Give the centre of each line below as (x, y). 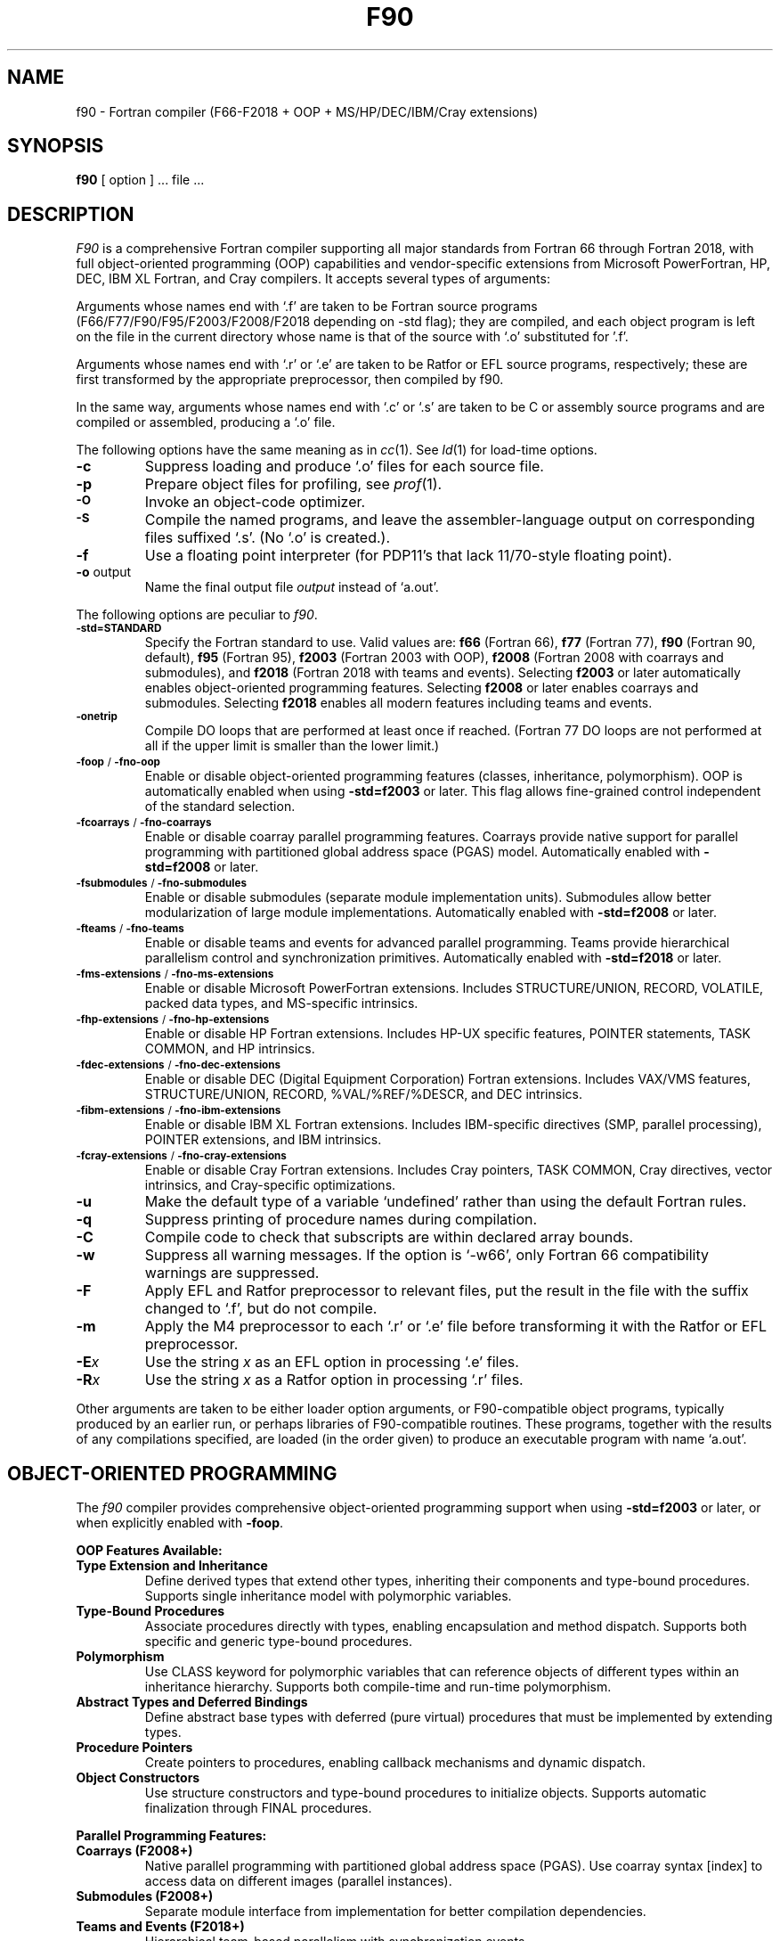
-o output (104, 572)
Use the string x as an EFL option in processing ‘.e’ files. (332, 1362)
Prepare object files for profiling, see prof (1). (293, 484)
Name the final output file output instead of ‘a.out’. (292, 587)
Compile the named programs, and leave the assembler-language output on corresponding (450, 520)
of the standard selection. (220, 807)
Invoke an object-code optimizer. (255, 502)
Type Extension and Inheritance (172, 1566)
